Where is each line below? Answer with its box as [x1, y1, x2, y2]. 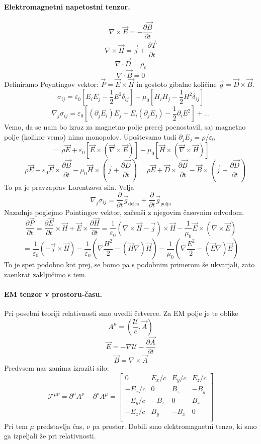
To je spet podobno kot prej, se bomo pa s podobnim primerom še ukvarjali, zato [4, 259, 255, 270]
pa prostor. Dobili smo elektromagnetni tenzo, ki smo [92, 420, 257, 431]
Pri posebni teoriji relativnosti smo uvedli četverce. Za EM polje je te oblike [4, 308, 238, 318]
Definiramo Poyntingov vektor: [4, 78, 99, 89]
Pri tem [4, 420, 28, 431]
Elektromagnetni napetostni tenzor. [4, 1, 130, 12]
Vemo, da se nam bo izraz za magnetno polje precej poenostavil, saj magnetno [4, 122, 246, 132]
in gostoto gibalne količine [136, 78, 217, 89]
